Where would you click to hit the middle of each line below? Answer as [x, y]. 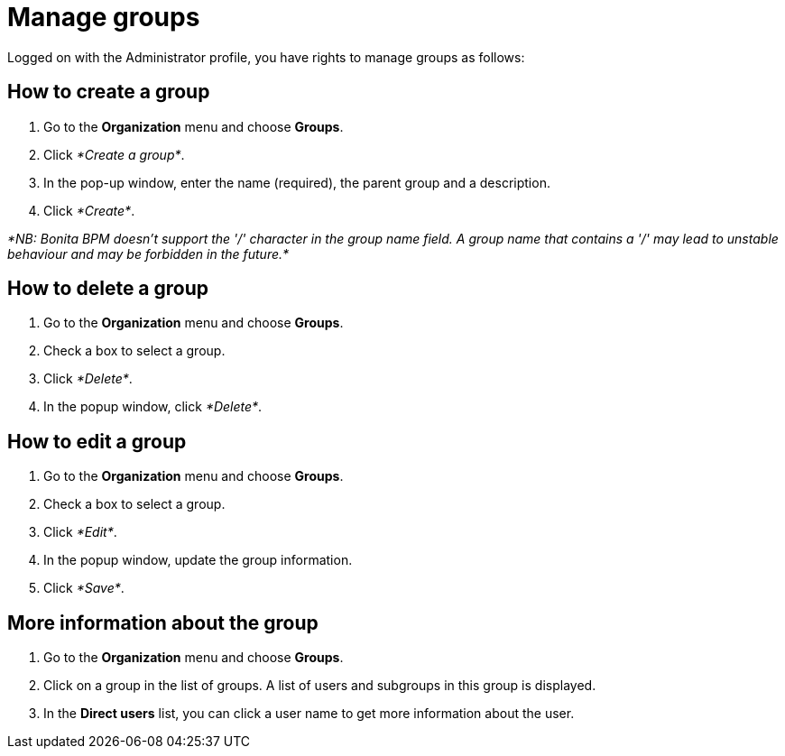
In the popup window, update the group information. [198, 560]
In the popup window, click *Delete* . [153, 407]
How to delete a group [108, 289]
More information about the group [163, 622]
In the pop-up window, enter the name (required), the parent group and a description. [297, 182]
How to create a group [109, 92]
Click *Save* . [84, 588]
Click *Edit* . [80, 532]
